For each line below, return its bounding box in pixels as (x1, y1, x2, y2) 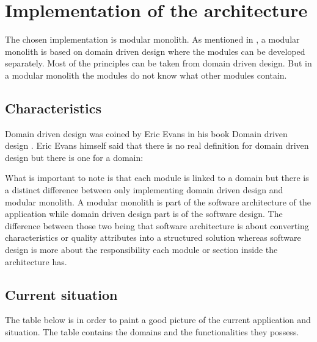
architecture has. (5, 255, 67, 268)
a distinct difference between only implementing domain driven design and (5, 183, 283, 196)
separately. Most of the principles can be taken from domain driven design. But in (5, 57, 312, 69)
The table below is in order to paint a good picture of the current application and (5, 313, 311, 326)
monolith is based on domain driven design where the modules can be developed (5, 45, 305, 57)
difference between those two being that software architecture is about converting (5, 219, 309, 232)
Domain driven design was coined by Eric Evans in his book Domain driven (5, 127, 288, 140)
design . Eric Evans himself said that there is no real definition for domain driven (5, 139, 309, 152)
